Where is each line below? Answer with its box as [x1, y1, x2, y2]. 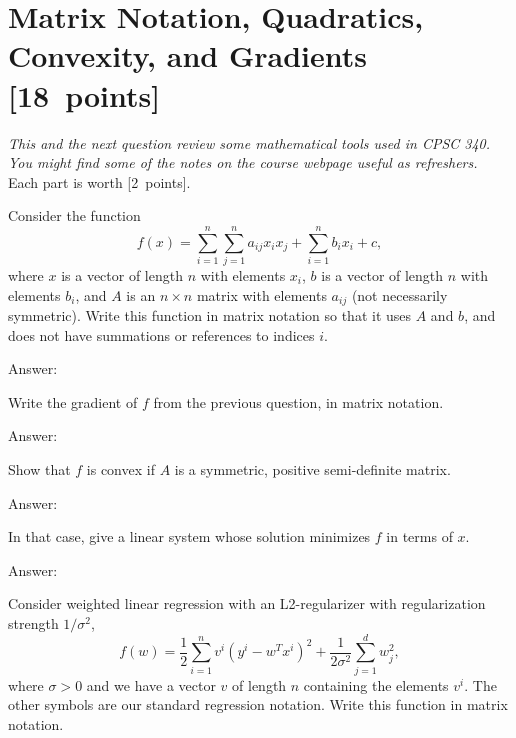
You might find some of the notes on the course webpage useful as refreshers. [8, 152, 478, 173]
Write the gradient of [8, 391, 138, 412]
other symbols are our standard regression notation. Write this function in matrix [8, 694, 508, 715]
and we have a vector [86, 674, 216, 695]
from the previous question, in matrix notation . [153, 391, 444, 412]
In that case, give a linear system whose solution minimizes [8, 526, 371, 547]
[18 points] [8, 74, 161, 115]
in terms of [386, 526, 453, 547]
